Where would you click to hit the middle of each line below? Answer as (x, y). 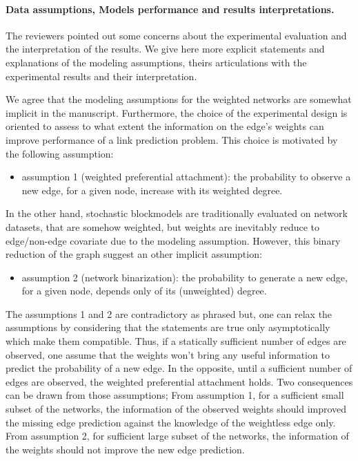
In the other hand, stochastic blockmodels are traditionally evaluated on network (177, 213)
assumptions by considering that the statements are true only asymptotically (168, 327)
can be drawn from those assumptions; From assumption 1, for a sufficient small (175, 395)
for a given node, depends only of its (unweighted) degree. (144, 291)
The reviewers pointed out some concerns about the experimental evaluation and (176, 35)
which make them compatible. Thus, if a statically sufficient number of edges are (176, 341)
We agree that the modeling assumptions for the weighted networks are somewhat (179, 99)
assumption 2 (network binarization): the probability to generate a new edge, (185, 277)
